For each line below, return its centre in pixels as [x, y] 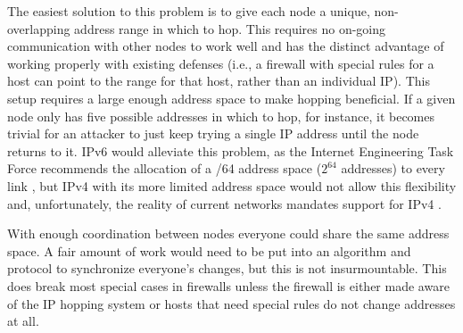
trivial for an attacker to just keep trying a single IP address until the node [213, 133]
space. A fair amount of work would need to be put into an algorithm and [209, 250]
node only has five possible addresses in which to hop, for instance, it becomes [221, 116]
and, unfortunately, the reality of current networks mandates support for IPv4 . [224, 203]
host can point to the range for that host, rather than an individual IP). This [219, 81]
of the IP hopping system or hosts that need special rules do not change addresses [231, 303]
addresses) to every [393, 168]
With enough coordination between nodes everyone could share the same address [228, 233]
